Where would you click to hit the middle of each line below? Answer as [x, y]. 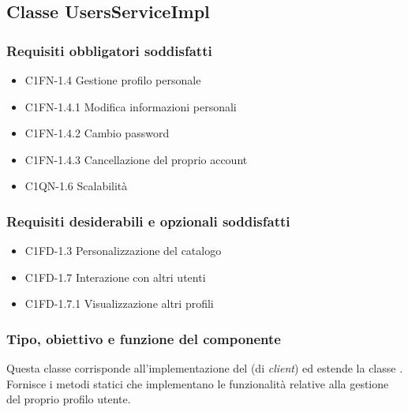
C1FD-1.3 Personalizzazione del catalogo [123, 251]
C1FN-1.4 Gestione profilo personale [113, 80]
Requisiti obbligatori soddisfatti [109, 50]
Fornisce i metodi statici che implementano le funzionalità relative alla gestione [198, 383]
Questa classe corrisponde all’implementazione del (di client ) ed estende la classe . [205, 368]
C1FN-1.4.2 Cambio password [97, 133]
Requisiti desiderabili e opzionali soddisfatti [148, 221]
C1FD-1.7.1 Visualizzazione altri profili [119, 303]
